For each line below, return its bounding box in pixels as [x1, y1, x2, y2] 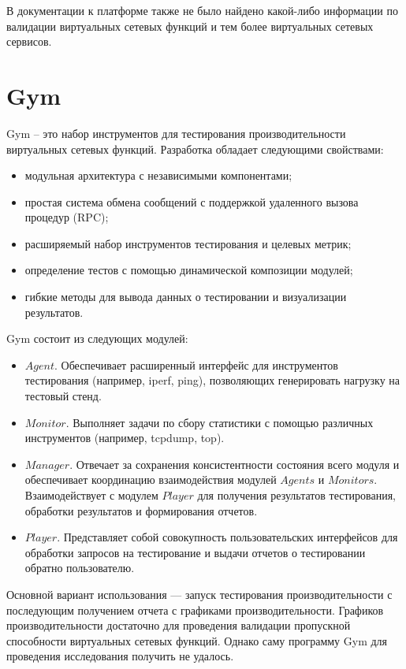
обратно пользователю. [24, 559, 135, 576]
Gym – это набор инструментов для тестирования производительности [6, 125, 346, 141]
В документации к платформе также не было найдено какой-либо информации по [6, 2, 398, 18]
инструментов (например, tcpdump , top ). [24, 429, 225, 446]
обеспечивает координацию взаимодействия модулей [24, 471, 277, 488]
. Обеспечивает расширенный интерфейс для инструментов [54, 356, 338, 373]
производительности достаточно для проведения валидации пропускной [6, 617, 351, 634]
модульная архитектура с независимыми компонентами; [24, 167, 292, 184]
